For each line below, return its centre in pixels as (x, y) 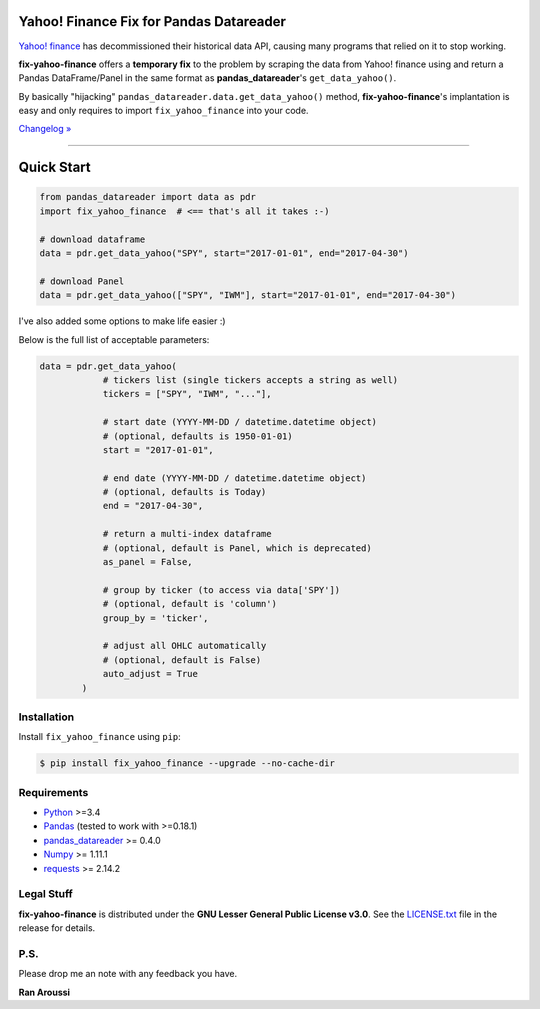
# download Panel (82, 281)
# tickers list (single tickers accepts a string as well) (250, 379)
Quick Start (54, 167)
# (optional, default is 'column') (189, 604)
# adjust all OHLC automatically (184, 646)
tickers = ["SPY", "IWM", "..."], (187, 394)
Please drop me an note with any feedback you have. (128, 974)
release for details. (57, 928)
